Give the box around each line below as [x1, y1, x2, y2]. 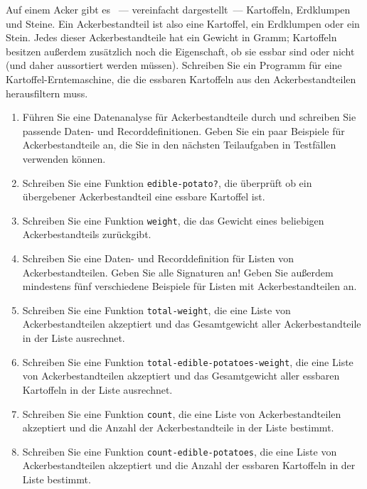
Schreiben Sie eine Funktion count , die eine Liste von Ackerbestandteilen [22, 406, 341, 421]
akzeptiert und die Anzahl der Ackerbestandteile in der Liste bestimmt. [22, 420, 334, 435]
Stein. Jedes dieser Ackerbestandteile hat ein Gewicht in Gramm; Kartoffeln [6, 30, 337, 45]
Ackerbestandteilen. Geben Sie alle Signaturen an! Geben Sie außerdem [22, 264, 334, 279]
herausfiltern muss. [6, 85, 88, 100]
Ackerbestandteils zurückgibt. [22, 227, 151, 242]
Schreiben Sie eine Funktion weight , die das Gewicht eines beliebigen [22, 213, 324, 227]
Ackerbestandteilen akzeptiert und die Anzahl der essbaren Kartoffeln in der [22, 458, 356, 473]
